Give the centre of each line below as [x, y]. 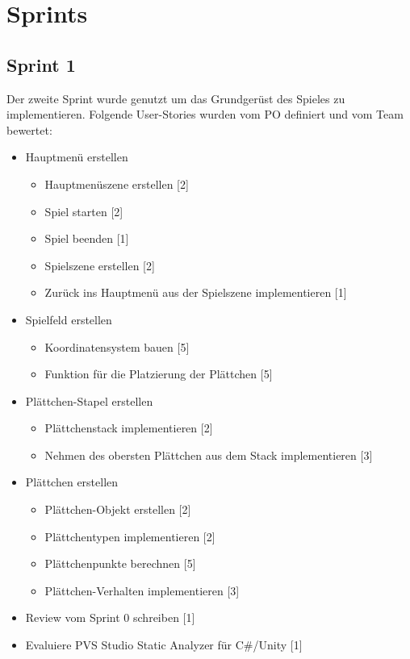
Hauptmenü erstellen [77, 157]
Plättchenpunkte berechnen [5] [120, 563]
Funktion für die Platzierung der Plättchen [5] [159, 374]
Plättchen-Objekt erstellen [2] [118, 509]
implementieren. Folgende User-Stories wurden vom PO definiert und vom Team [205, 114]
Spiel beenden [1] [87, 238]
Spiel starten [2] [84, 211]
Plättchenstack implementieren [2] [129, 428]
